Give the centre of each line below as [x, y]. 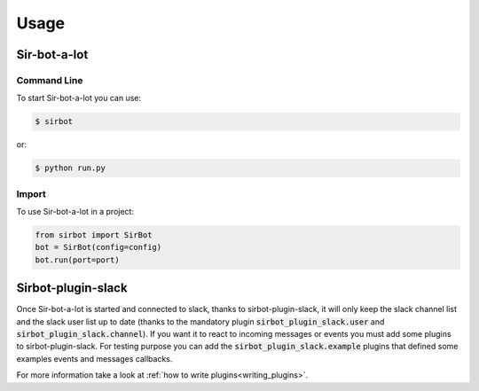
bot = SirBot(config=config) [98, 247]
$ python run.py [71, 168]
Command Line [50, 80]
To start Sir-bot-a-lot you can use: [79, 98]
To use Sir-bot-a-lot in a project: [75, 211]
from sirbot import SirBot [94, 235]
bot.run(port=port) [77, 260]
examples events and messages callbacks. [94, 358]
